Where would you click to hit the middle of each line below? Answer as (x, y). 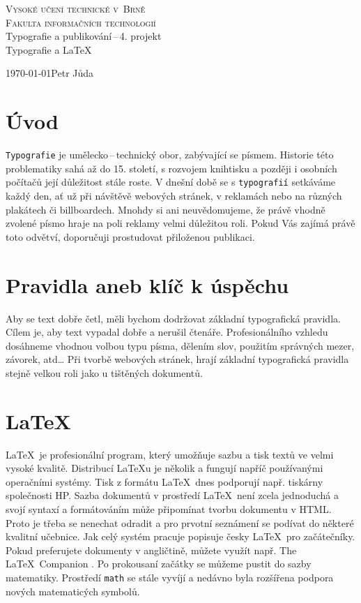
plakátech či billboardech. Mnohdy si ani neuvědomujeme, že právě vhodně (166, 209)
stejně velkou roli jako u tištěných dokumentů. (104, 372)
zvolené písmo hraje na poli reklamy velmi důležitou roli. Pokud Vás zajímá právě (180, 223)
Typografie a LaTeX (49, 49)
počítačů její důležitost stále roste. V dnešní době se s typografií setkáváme (171, 182)
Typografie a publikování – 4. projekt (84, 36)
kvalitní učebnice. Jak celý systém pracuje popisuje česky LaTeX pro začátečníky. (180, 536)
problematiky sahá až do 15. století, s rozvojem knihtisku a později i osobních (171, 168)
